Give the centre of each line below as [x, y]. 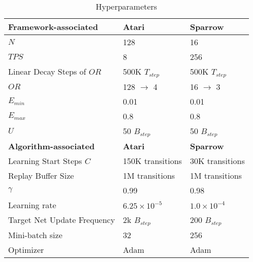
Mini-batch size [35, 235]
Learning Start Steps [45, 160]
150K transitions [152, 160]
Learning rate [32, 205]
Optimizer [26, 249]
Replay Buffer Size [41, 175]
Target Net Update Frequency [62, 220]
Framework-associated [53, 27]
